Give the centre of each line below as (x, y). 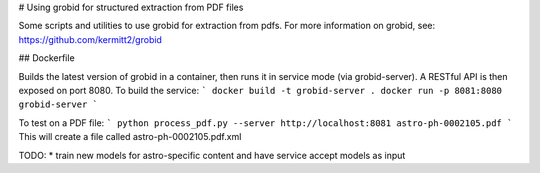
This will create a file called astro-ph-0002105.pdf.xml (130, 137)
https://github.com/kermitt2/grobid (90, 39)
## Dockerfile (46, 58)
